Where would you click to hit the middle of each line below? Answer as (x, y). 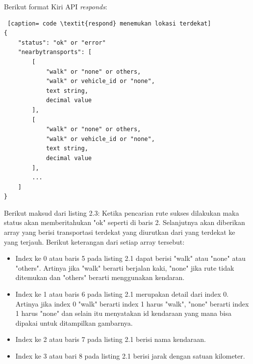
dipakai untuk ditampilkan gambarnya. (74, 322)
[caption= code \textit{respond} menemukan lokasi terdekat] (109, 23)
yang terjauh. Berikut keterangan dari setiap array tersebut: (94, 241)
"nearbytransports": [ (55, 52)
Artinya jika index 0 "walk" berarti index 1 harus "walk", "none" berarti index (132, 303)
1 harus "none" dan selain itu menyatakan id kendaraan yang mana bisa (123, 313)
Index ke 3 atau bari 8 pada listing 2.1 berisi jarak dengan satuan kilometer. (130, 356)
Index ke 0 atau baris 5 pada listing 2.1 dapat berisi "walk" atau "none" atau (130, 258)
